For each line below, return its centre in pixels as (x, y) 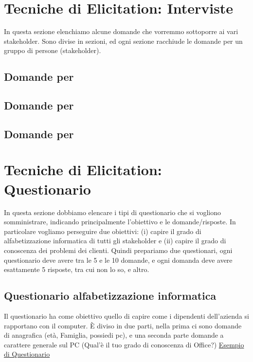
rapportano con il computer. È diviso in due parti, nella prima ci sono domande (123, 325)
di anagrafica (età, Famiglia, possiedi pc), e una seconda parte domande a (114, 335)
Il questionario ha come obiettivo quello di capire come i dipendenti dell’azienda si (126, 316)
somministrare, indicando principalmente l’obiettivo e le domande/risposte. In (120, 222)
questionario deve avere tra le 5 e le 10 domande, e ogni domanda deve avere (118, 260)
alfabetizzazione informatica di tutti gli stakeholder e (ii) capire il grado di (115, 241)
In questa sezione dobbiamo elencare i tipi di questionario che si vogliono (113, 212)
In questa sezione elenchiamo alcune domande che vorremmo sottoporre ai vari (121, 31)
